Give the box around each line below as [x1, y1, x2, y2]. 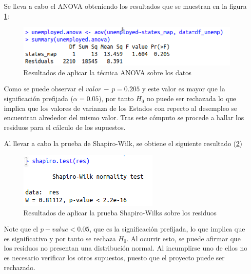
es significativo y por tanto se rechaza [4, 233, 116, 243]
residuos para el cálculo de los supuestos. [4, 122, 126, 132]
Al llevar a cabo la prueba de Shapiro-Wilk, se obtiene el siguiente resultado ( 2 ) [4, 138, 242, 148]
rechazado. [4, 262, 36, 272]
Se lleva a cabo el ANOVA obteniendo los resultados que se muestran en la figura [4, 1, 247, 11]
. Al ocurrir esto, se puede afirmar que [126, 233, 241, 243]
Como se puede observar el [4, 84, 84, 94]
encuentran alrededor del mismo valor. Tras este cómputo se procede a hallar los [4, 112, 244, 123]
